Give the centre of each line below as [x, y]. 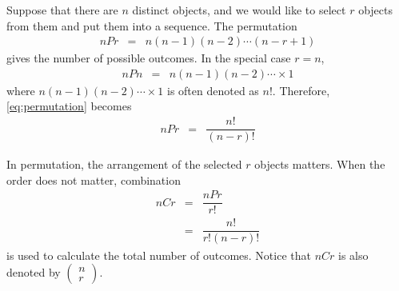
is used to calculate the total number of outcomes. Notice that [159, 255]
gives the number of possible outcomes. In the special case [149, 58]
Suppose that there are [62, 10]
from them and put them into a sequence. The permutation [152, 25]
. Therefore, [301, 90]
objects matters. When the [320, 164]
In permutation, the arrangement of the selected [124, 164]
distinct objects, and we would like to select [239, 10]
